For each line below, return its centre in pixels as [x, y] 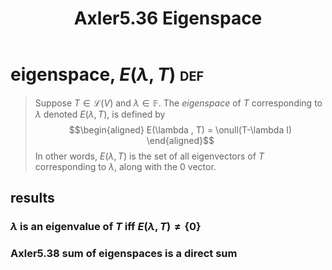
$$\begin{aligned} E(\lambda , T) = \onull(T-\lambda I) [180, 129]
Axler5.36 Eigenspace [168, 18]
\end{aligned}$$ [180, 140]
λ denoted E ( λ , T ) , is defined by [100, 114]
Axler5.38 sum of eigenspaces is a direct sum [124, 254]
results [32, 198]
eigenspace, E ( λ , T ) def [107, 74]
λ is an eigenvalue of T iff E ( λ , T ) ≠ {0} [106, 227]
